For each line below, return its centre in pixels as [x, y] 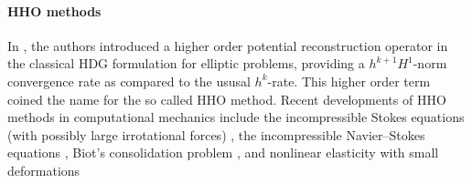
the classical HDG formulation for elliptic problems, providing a [186, 63]
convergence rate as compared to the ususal [129, 81]
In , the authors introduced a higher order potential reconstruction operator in [228, 45]
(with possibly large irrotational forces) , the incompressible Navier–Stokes [216, 134]
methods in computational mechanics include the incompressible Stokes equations [236, 117]
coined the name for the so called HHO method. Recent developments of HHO [227, 99]
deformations [44, 170]
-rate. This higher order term [349, 81]
